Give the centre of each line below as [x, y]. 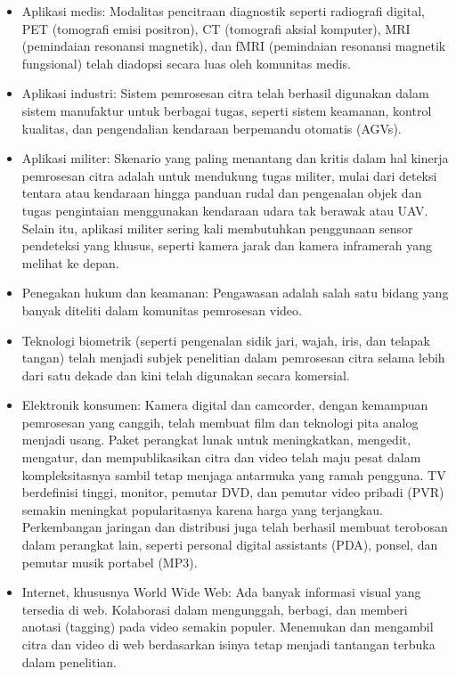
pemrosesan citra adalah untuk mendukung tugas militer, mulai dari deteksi [229, 175]
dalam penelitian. [69, 661]
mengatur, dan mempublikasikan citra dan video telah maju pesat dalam [221, 457]
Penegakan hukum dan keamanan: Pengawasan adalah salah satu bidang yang [235, 293]
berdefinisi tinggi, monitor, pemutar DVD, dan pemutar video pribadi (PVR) [233, 492]
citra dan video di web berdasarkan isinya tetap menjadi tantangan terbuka [228, 644]
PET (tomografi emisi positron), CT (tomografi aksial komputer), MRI [216, 28]
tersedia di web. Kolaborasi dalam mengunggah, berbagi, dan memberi [215, 609]
